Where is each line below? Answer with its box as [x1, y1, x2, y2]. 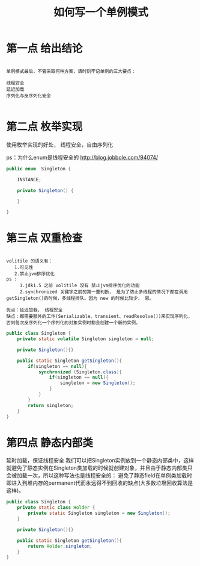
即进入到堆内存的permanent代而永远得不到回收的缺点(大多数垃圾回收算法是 [6, 479, 193, 487]
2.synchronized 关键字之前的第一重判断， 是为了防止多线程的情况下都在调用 [19, 289, 188, 295]
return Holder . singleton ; [28, 543, 93, 549]
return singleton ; [28, 402, 74, 408]
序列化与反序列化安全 [6, 93, 51, 99]
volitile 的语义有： [6, 258, 53, 264]
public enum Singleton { [6, 166, 71, 172]
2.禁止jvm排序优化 [14, 271, 55, 277]
